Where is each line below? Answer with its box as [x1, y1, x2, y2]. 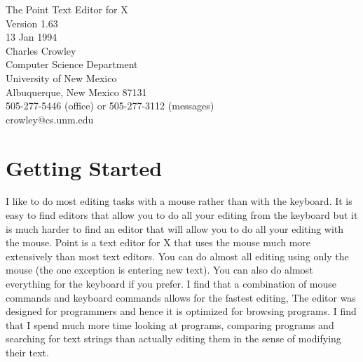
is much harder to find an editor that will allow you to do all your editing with [6, 221, 344, 236]
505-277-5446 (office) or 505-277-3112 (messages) [6, 98, 214, 113]
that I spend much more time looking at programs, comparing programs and [6, 317, 334, 332]
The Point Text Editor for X [6, 2, 128, 16]
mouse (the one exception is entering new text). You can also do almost [6, 262, 313, 277]
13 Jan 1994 [6, 29, 57, 44]
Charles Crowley [6, 43, 76, 58]
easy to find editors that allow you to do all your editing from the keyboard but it [6, 208, 358, 222]
